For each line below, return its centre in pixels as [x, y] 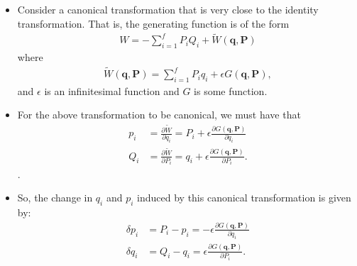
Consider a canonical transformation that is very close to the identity [168, 9]
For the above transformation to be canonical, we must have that [159, 115]
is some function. [231, 90]
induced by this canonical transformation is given [244, 198]
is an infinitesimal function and [112, 90]
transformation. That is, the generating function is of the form [153, 23]
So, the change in [55, 198]
